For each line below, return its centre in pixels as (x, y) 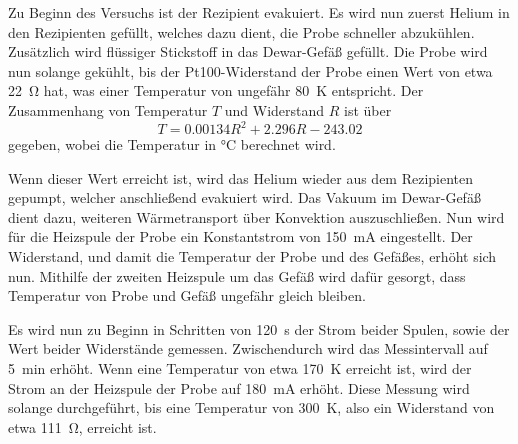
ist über (368, 109)
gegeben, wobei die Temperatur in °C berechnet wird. (172, 144)
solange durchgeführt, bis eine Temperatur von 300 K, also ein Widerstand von (251, 407)
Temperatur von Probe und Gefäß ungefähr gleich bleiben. (187, 295)
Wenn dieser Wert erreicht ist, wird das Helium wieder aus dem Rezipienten (241, 177)
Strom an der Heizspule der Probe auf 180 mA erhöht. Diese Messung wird (239, 387)
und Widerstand (274, 109)
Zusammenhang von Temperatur (108, 109)
